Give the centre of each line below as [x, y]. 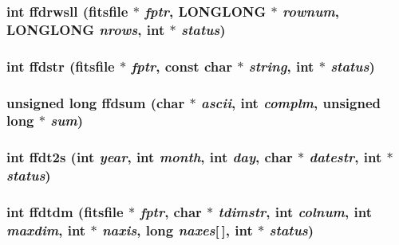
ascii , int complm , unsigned [291, 102]
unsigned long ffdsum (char [96, 102]
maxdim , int [46, 229]
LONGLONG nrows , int [86, 29]
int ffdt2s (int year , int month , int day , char [150, 157]
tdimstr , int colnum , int [295, 212]
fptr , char [171, 212]
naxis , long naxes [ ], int [177, 229]
